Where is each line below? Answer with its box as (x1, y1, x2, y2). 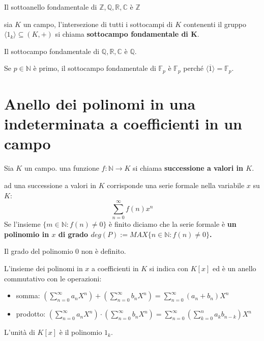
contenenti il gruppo (183, 18, 247, 29)
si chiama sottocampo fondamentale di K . (55, 29, 199, 39)
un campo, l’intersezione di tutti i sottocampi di (23, 18, 173, 29)
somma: (16, 290, 40, 301)
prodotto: (16, 308, 46, 319)
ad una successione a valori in (4, 179, 97, 190)
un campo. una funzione (24, 163, 99, 173)
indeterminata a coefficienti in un (4, 113, 242, 134)
